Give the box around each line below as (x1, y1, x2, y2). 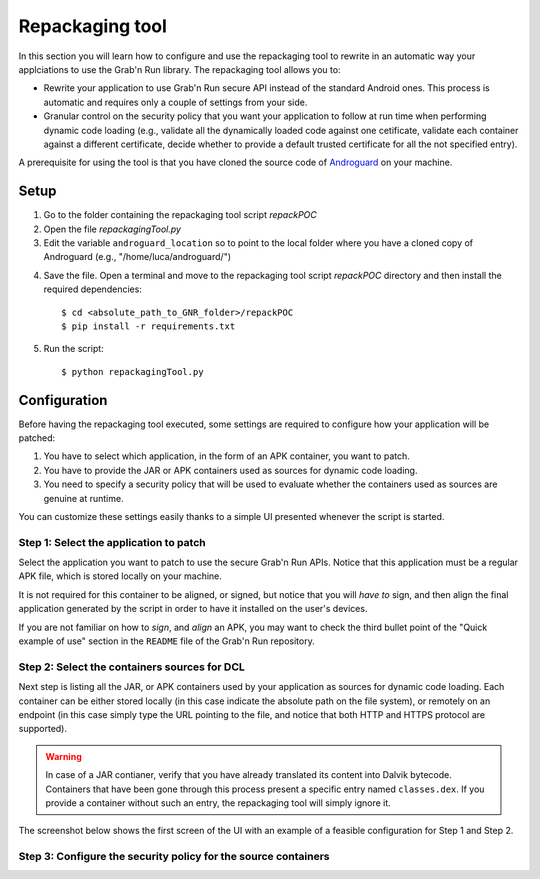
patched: (18, 432, 56, 444)
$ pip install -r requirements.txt (61, 320, 236, 332)
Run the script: (43, 343, 104, 355)
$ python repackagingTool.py (61, 366, 204, 377)
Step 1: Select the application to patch (18, 535, 206, 549)
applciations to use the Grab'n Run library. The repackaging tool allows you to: (18, 63, 341, 75)
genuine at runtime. (43, 492, 124, 504)
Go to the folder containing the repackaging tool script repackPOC (43, 209, 317, 221)
